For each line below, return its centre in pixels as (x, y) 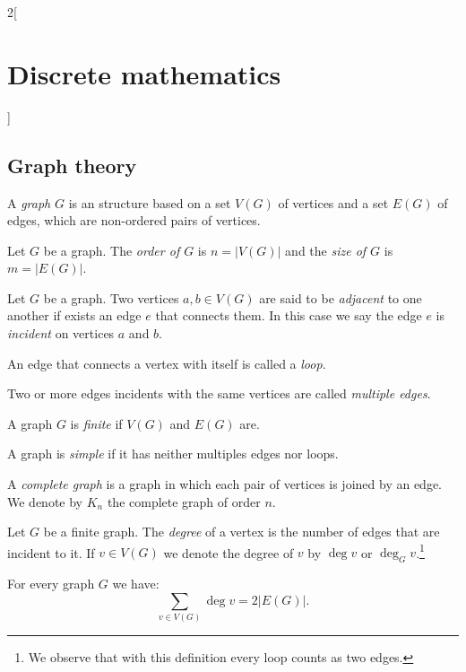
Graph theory (72, 165)
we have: (136, 584)
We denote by (45, 501)
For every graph (51, 584)
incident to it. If (51, 552)
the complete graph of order (184, 501)
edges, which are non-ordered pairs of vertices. (134, 220)
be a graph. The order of (112, 250)
